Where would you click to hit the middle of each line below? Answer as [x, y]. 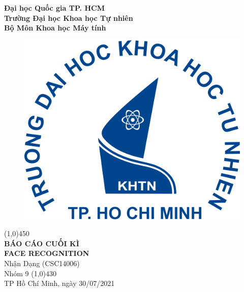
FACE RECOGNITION [47, 253]
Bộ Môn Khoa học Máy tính [55, 28]
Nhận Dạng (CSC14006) [42, 263]
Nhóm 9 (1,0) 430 [30, 273]
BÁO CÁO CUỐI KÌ [42, 243]
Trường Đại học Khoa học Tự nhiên [69, 18]
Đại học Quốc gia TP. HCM [54, 8]
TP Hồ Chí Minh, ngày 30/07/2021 [59, 283]
